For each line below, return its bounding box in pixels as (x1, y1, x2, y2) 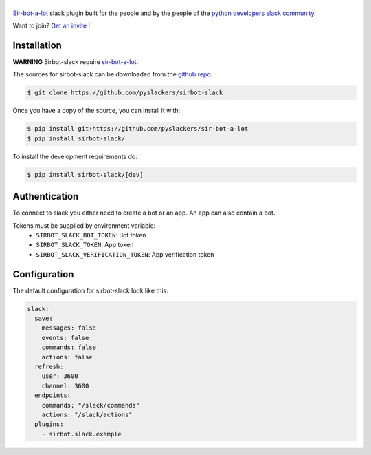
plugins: (34, 421, 64, 428)
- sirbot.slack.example (41, 430, 122, 438)
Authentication (12, 191, 79, 202)
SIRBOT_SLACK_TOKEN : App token (36, 241, 134, 249)
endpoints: (34, 392, 71, 399)
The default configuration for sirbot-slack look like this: (12, 286, 168, 295)
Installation (12, 39, 62, 51)
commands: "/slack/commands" (41, 401, 140, 409)
